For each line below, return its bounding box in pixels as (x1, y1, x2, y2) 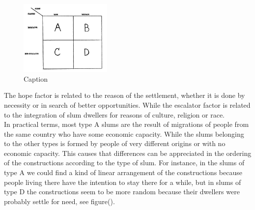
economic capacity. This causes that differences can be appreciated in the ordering (4, 148, 252, 158)
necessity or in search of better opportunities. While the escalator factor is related (4, 99, 251, 110)
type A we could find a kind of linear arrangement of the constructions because (4, 167, 242, 178)
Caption (24, 73, 48, 84)
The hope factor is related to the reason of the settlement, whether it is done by (4, 90, 245, 100)
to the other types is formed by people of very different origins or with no (4, 138, 226, 149)
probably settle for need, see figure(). (4, 196, 115, 206)
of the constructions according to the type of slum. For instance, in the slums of (4, 157, 245, 168)
